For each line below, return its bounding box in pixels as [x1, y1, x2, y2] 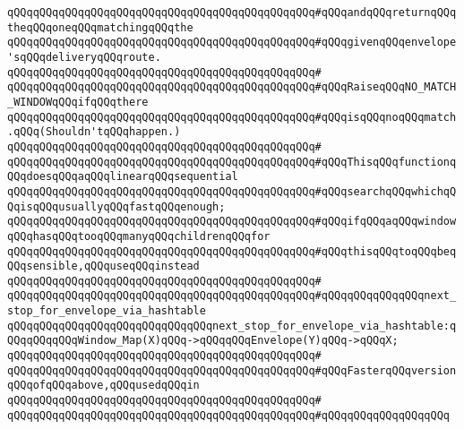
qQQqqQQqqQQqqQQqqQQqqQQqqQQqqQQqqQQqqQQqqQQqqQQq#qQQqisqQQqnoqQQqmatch [7, 110, 457, 124]
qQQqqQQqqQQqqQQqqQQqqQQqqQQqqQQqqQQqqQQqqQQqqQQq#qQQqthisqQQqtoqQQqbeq [7, 245, 457, 258]
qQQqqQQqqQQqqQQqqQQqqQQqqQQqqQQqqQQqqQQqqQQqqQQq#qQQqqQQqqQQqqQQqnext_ [7, 289, 457, 303]
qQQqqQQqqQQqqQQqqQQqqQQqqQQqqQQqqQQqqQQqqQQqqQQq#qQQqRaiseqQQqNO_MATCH [7, 81, 457, 94]
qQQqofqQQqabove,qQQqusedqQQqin [7, 379, 200, 392]
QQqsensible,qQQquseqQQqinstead [7, 260, 200, 273]
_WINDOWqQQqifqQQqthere [7, 95, 149, 108]
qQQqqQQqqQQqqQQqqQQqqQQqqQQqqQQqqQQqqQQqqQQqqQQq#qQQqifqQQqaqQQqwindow [7, 215, 457, 228]
